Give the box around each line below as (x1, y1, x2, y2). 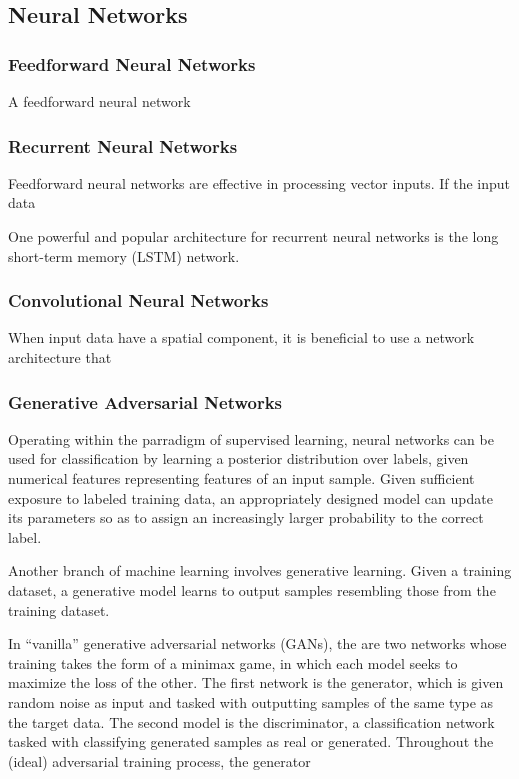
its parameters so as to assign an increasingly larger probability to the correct (8, 507, 484, 528)
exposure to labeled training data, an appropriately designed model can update (8, 487, 493, 508)
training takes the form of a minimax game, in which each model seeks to (8, 652, 458, 673)
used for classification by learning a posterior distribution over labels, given (8, 448, 469, 469)
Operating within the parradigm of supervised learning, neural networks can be (8, 428, 494, 449)
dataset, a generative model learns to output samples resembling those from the (8, 579, 496, 600)
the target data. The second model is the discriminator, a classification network (8, 711, 495, 732)
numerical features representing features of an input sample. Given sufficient (8, 468, 475, 488)
